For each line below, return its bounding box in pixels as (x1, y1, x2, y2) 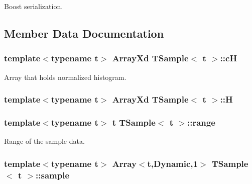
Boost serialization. (4, 1, 63, 11)
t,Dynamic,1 (147, 157, 198, 169)
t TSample (112, 116, 156, 128)
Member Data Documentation (4, 25, 164, 41)
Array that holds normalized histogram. (4, 71, 127, 82)
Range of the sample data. (4, 136, 85, 146)
